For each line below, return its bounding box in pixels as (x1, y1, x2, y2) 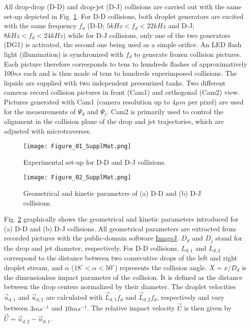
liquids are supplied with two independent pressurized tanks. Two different (4, 77, 226, 87)
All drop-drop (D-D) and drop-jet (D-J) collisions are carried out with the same (4, 1, 242, 11)
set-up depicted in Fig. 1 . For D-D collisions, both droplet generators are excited (4, 11, 244, 21)
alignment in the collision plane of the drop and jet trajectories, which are (4, 116, 224, 126)
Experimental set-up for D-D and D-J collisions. (23, 156, 167, 167)
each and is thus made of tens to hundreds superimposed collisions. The (23, 68, 237, 78)
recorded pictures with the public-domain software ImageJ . (4, 233, 179, 243)
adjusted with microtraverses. (4, 125, 92, 136)
